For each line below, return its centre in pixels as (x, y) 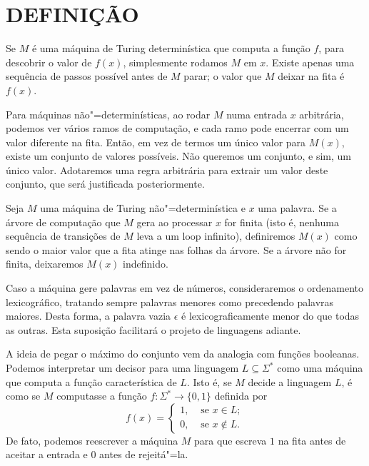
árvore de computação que (63, 222)
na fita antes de (312, 440)
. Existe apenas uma (310, 62)
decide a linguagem (290, 381)
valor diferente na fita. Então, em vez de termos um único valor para (156, 142)
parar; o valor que (223, 76)
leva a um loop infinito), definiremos (216, 236)
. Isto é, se (209, 381)
